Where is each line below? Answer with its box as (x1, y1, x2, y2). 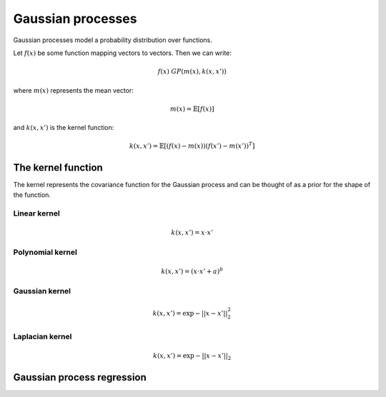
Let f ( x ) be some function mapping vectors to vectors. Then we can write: (13, 49, 232, 57)
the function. (13, 190, 51, 199)
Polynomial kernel (13, 247, 78, 257)
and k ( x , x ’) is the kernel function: (13, 124, 114, 132)
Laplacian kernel (13, 331, 72, 341)
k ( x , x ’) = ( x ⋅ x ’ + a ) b (161, 266, 224, 275)
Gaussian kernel (13, 286, 71, 296)
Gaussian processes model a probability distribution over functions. (13, 36, 212, 44)
